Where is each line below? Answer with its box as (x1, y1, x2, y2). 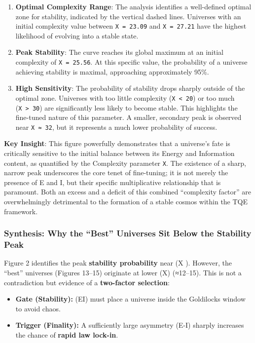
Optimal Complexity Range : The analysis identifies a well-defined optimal (15, 1, 252, 11)
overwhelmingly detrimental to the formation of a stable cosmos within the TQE (4, 196, 248, 207)
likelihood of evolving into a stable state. (15, 30, 139, 40)
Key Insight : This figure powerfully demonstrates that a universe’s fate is (4, 138, 230, 149)
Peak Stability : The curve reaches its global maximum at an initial (15, 47, 223, 57)
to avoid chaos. (15, 303, 61, 313)
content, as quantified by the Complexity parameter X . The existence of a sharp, (4, 157, 246, 168)
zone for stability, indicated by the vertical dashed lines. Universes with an (15, 11, 241, 21)
